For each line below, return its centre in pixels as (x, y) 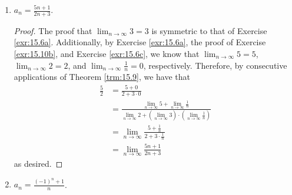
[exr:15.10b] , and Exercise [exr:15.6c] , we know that (107, 54)
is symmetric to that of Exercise (209, 30)
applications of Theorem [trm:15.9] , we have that (102, 77)
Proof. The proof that (53, 30)
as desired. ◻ (38, 163)
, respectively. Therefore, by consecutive (215, 65)
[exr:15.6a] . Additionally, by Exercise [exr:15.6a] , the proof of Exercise (140, 42)
